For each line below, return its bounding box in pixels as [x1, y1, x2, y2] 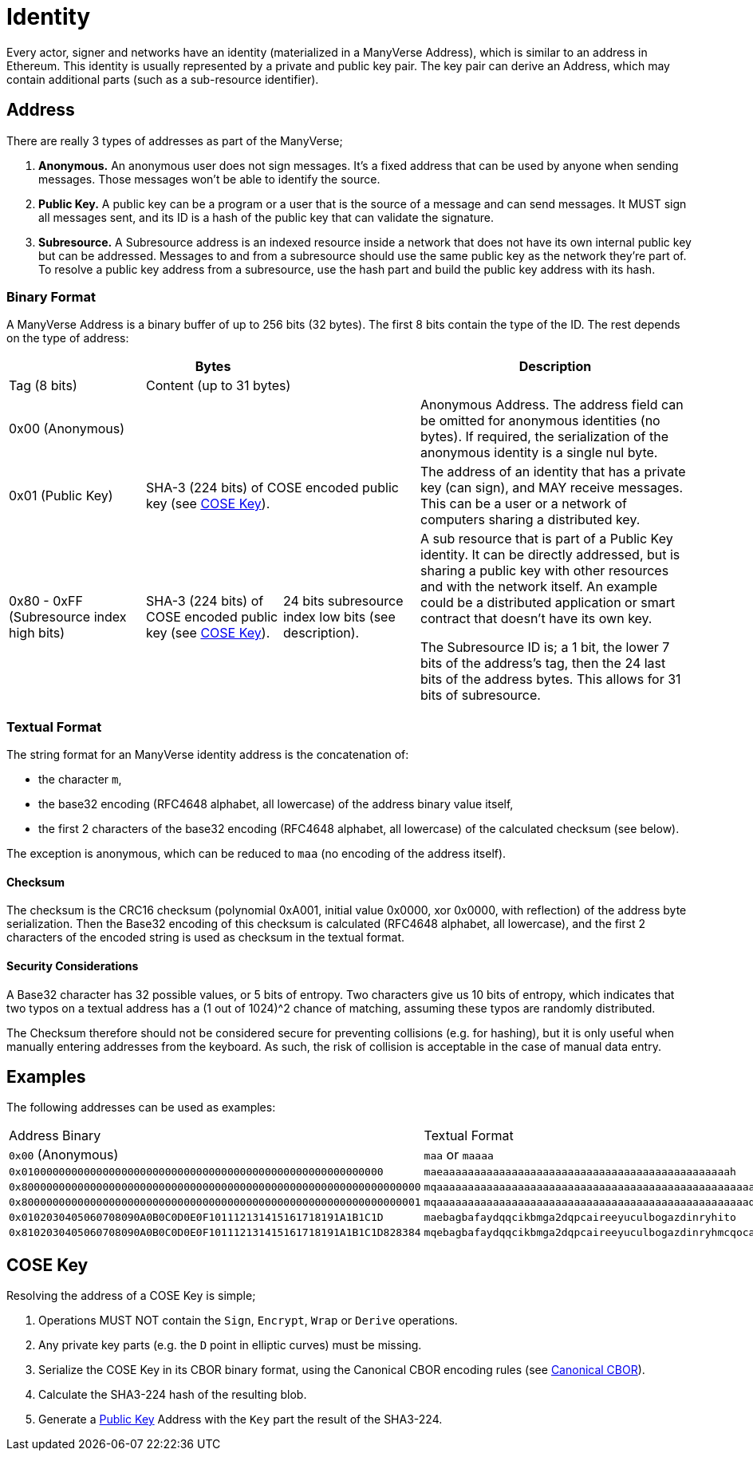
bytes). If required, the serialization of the [420, 428, 669, 445]
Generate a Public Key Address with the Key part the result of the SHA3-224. [38, 1412, 443, 1427]
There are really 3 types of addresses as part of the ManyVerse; [6, 133, 343, 148]
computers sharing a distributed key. [420, 511, 641, 528]
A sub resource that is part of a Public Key [420, 531, 673, 547]
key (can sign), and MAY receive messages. [420, 480, 684, 496]
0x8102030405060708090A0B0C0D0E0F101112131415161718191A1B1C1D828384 [9, 1226, 421, 1239]
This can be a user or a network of [420, 496, 628, 512]
